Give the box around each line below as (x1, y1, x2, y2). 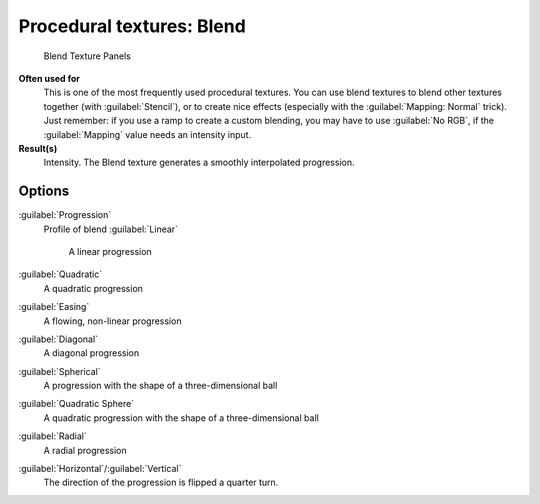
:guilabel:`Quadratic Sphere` (18, 398, 135, 410)
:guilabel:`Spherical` (18, 365, 101, 377)
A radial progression (43, 444, 127, 456)
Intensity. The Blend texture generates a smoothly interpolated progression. (43, 156, 355, 169)
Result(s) (18, 142, 58, 154)
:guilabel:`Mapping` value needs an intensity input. (43, 128, 252, 140)
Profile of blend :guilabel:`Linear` (43, 223, 179, 235)
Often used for (18, 72, 80, 84)
